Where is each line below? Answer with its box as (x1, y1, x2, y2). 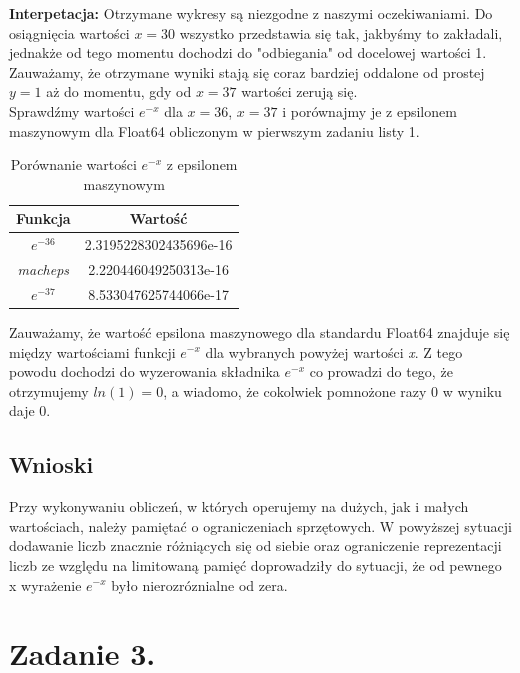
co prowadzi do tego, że (309, 361, 453, 382)
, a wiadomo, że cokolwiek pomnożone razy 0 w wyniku (163, 380, 502, 401)
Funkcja (16, 208, 71, 229)
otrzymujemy (9, 380, 89, 401)
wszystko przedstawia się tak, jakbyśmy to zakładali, (179, 22, 503, 43)
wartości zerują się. (241, 81, 358, 102)
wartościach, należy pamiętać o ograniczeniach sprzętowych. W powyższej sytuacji (9, 515, 512, 536)
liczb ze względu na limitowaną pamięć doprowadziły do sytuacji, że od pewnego (9, 554, 502, 575)
